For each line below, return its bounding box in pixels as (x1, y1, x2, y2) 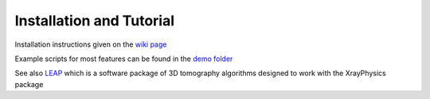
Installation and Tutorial (14, 12, 175, 29)
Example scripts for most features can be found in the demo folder (14, 54, 233, 63)
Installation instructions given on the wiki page (14, 40, 167, 49)
